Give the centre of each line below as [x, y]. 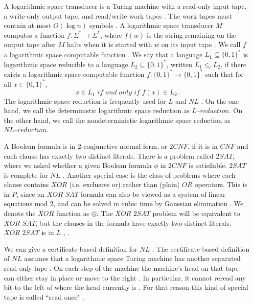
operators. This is [221, 184]
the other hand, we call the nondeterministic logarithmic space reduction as [117, 120]
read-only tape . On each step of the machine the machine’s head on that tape [121, 268]
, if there [233, 64]
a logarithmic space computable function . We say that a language [103, 54]
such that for [224, 74]
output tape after [30, 44]
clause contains [26, 184]
